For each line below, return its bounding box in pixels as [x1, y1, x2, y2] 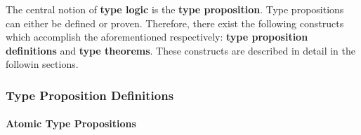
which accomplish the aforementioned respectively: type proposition [6, 29, 308, 44]
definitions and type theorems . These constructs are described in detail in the [6, 43, 355, 57]
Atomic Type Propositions [6, 116, 136, 131]
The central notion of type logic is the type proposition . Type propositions [6, 2, 344, 16]
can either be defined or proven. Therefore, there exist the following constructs [6, 15, 344, 30]
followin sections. [6, 57, 79, 71]
